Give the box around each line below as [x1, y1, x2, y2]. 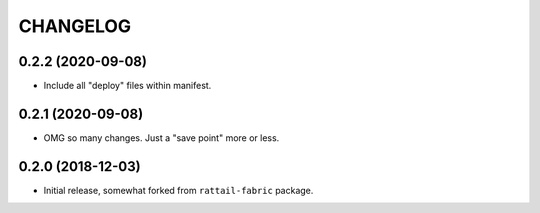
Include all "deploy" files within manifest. [43, 80, 212, 92]
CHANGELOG [18, 15, 132, 37]
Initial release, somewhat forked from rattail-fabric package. [43, 184, 314, 196]
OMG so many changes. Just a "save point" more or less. [43, 131, 280, 144]
